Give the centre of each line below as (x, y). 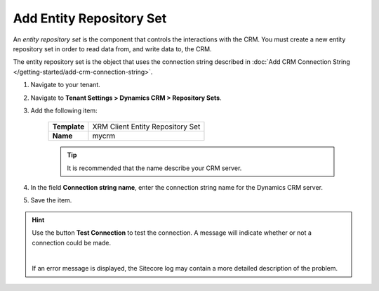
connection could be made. (72, 242)
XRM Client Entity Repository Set (146, 127)
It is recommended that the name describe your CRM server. (154, 168)
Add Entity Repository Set (90, 18)
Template (68, 127)
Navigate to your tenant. (66, 85)
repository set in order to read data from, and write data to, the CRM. (112, 48)
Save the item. (51, 200)
